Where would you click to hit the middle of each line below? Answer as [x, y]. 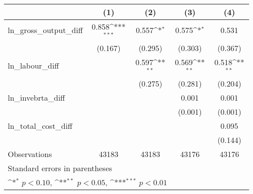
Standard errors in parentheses [60, 168]
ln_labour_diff [33, 66]
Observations [30, 154]
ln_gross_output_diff [45, 30]
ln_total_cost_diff [40, 125]
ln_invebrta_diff [36, 97]
